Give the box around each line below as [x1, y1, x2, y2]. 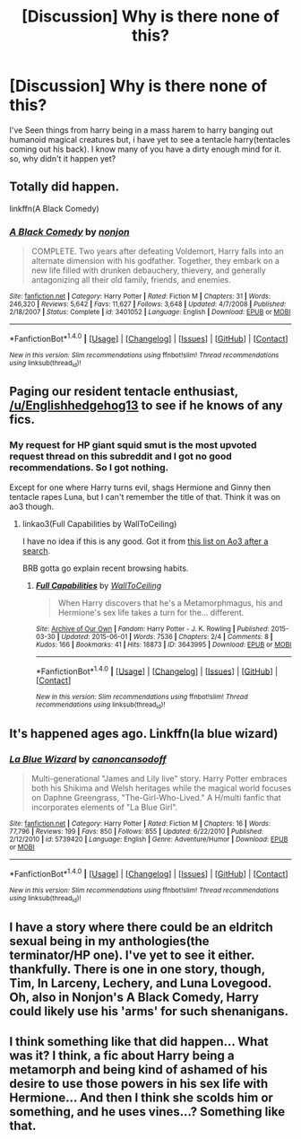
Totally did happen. [9, 180, 119, 195]
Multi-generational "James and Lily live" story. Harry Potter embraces [30, 774, 288, 784]
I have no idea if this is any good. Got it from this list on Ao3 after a [21, 536, 269, 547]
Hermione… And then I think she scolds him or [9, 1091, 273, 1106]
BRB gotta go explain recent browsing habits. [21, 563, 189, 574]
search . [21, 545, 51, 556]
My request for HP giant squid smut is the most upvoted [9, 439, 257, 451]
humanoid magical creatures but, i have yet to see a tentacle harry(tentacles [9, 134, 291, 145]
